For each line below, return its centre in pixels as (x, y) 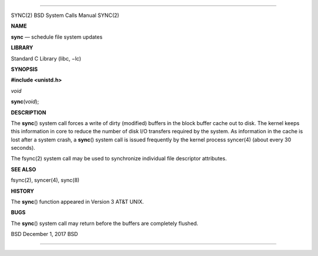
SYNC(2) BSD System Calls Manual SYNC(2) (65, 15)
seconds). (23, 148)
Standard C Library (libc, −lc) (46, 58)
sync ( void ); (25, 102)
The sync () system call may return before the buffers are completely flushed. (105, 223)
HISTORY (23, 191)
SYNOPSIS (24, 69)
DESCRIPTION (29, 112)
